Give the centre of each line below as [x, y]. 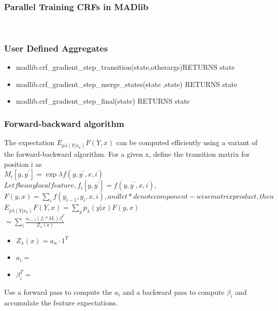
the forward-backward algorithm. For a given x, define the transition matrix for [127, 154]
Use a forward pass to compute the [58, 292]
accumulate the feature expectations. [61, 302]
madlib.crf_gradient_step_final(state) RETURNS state [103, 101]
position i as [23, 164]
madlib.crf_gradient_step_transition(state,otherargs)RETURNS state [125, 67]
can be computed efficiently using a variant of [187, 142]
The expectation [29, 142]
